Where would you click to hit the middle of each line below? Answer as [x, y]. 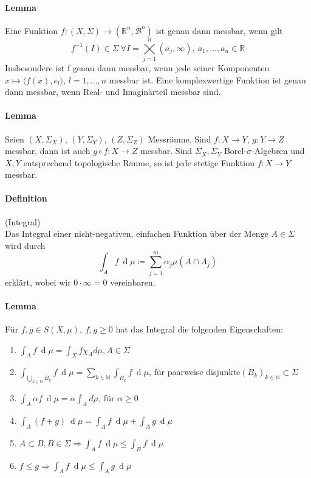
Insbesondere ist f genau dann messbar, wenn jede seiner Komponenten [137, 67]
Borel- [235, 151]
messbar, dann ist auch [48, 151]
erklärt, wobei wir [38, 282]
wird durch [25, 245]
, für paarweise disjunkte [194, 372]
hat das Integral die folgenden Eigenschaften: [199, 329]
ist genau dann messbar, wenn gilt [219, 30]
